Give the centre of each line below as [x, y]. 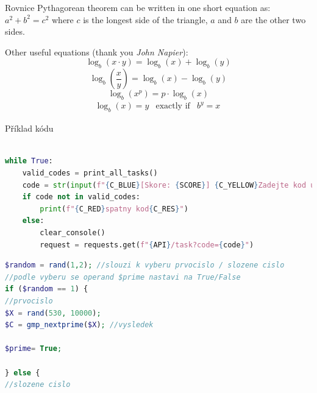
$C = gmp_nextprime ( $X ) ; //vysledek [79, 325]
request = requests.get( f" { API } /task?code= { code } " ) [147, 245]
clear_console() [73, 233]
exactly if [173, 106]
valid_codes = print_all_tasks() [90, 173]
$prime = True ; [34, 349]
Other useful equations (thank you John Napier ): [97, 51]
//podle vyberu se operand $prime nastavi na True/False [123, 277]
